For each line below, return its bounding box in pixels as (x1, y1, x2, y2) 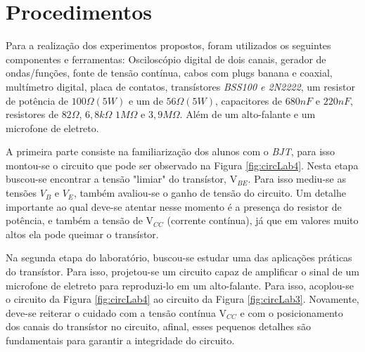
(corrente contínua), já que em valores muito (167, 213, 359, 228)
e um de (128, 93, 163, 107)
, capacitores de (215, 93, 283, 107)
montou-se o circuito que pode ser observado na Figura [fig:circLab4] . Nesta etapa (6, 157, 359, 172)
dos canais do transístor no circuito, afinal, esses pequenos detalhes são (6, 319, 312, 334)
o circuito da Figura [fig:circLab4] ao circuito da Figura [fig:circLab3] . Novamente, (6, 292, 359, 306)
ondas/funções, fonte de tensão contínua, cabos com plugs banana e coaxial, (6, 65, 333, 80)
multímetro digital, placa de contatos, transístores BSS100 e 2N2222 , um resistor (6, 79, 355, 93)
